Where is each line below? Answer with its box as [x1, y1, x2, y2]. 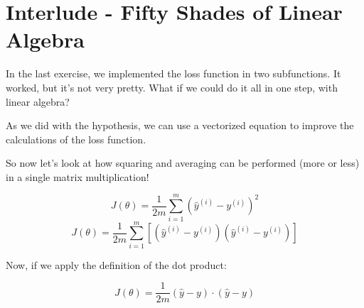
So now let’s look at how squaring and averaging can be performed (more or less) [6, 155, 360, 170]
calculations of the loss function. [6, 131, 146, 146]
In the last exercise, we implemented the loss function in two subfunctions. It [6, 66, 341, 81]
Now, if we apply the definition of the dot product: [6, 257, 227, 272]
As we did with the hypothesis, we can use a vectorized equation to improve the [6, 118, 354, 133]
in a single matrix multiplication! [6, 169, 149, 184]
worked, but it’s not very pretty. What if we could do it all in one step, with [6, 79, 338, 94]
